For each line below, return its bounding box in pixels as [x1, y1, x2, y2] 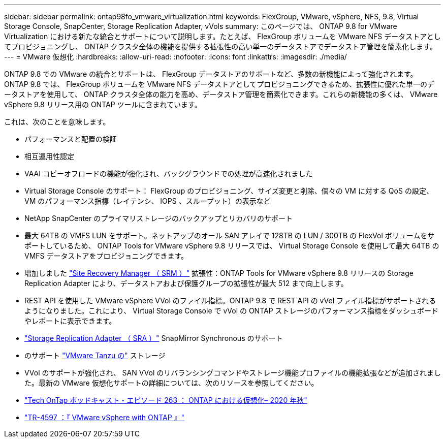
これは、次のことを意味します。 [4, 117, 110, 126]
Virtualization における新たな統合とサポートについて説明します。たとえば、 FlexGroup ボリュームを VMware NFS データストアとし [4, 32, 441, 41]
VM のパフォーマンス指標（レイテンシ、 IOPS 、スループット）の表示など [24, 197, 271, 205]
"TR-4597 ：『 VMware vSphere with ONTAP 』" [24, 413, 185, 422]
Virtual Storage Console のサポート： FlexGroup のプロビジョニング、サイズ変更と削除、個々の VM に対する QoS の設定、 [24, 186, 433, 195]
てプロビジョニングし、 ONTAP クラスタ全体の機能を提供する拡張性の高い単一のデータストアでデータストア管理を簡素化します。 [4, 42, 437, 51]
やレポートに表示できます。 [24, 317, 116, 325]
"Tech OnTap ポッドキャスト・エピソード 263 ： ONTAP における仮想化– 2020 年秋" [24, 396, 307, 404]
